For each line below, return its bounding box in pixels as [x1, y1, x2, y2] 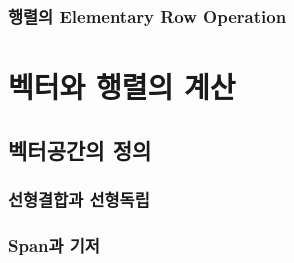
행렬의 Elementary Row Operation [8, 3, 287, 28]
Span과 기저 [8, 232, 100, 257]
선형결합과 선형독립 [8, 186, 150, 211]
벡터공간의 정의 [8, 134, 152, 165]
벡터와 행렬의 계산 [8, 66, 236, 107]
